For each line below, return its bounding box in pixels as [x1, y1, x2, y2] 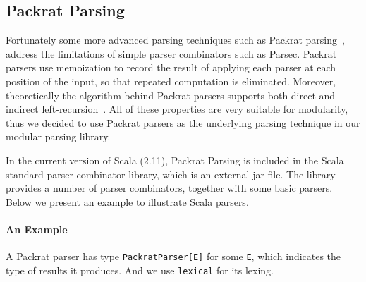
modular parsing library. [6, 129, 111, 144]
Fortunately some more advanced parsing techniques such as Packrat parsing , [6, 32, 345, 47]
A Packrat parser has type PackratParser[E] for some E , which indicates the [6, 249, 341, 264]
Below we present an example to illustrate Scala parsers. [6, 194, 249, 209]
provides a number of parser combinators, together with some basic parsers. [6, 180, 333, 195]
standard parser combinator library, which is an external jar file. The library [6, 166, 336, 181]
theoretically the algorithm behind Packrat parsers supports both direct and [6, 87, 336, 102]
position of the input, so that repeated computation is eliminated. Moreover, [6, 73, 336, 88]
